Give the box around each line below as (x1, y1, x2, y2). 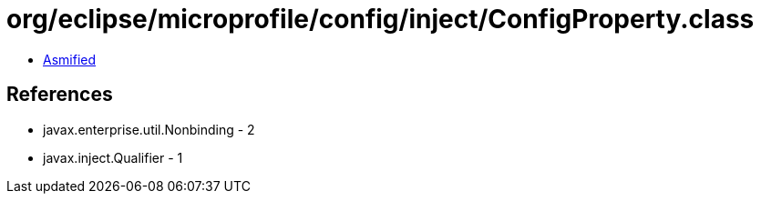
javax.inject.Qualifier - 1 (43, 149, 183, 166)
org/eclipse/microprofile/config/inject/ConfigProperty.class (6, 4, 755, 35)
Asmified (43, 51, 97, 67)
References (6, 83, 113, 106)
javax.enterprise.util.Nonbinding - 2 (43, 121, 255, 137)
